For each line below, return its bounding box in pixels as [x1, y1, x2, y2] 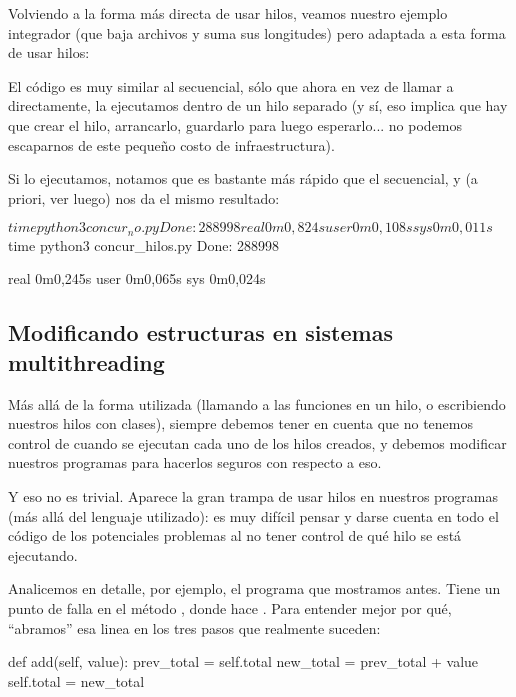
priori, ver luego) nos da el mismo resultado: [8, 187, 280, 208]
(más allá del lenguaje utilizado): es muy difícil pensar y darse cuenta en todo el [8, 505, 499, 526]
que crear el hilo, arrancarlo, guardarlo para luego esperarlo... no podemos [8, 114, 463, 135]
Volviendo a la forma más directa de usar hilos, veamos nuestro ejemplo [8, 3, 448, 23]
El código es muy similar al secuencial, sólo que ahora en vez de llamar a [8, 75, 454, 96]
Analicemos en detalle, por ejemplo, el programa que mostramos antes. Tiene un [8, 578, 501, 599]
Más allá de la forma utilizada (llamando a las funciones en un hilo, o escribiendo [8, 393, 506, 414]
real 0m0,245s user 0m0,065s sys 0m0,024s [8, 268, 266, 289]
